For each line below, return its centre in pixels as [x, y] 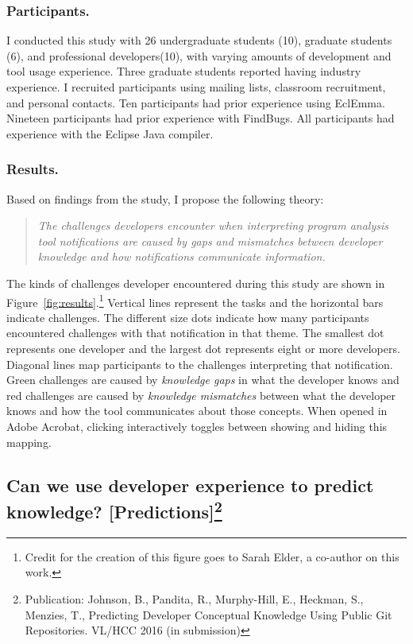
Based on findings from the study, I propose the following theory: [165, 198]
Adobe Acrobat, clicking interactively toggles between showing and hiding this [197, 426]
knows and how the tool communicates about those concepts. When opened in [197, 411]
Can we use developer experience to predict [190, 485]
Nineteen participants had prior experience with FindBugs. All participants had [201, 118]
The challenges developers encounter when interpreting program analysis [213, 225]
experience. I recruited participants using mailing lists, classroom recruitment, [196, 87]
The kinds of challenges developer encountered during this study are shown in [196, 283]
